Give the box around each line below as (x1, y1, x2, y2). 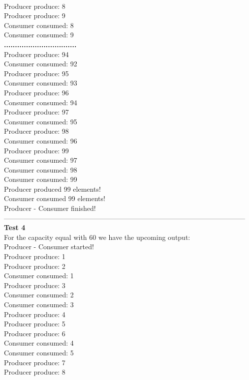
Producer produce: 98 (4, 126, 69, 136)
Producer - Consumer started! (4, 241, 94, 252)
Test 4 (4, 222, 26, 233)
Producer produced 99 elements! (4, 183, 101, 194)
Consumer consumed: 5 (4, 347, 74, 357)
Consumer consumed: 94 (4, 97, 77, 107)
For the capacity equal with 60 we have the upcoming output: (4, 232, 190, 242)
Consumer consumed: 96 (4, 135, 77, 146)
